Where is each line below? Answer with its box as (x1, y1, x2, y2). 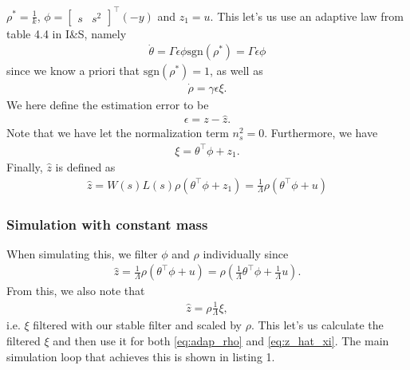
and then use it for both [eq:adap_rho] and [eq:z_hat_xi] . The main (53, 333, 389, 349)
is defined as (55, 159, 116, 175)
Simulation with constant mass (6, 214, 208, 234)
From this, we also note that (6, 282, 145, 299)
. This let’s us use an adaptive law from (210, 7, 404, 24)
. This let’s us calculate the (250, 317, 384, 333)
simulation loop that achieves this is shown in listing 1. (6, 348, 275, 364)
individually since (203, 245, 289, 262)
